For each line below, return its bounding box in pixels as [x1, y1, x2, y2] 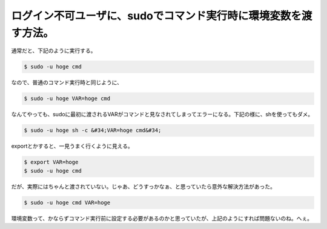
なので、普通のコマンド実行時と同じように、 [11, 79, 123, 86]
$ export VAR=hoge [24, 159, 79, 166]
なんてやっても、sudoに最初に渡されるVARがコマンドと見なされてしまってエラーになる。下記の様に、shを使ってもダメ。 [11, 111, 314, 118]
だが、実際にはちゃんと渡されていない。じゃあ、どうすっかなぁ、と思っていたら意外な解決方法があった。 [11, 182, 276, 190]
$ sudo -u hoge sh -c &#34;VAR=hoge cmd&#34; [24, 127, 162, 134]
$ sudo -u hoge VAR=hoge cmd [24, 95, 111, 102]
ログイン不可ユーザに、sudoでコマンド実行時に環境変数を [11, 9, 302, 22]
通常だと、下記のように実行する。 [11, 47, 96, 55]
